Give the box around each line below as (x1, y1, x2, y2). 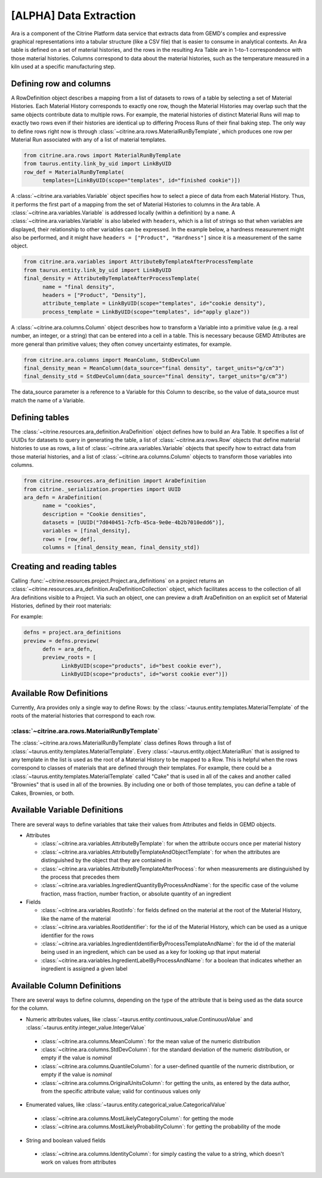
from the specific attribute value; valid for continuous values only (41, 1088, 201, 1095)
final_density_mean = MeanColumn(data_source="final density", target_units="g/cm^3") (23, 364, 285, 371)
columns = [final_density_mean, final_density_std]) (42, 544, 200, 551)
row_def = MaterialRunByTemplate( (23, 169, 125, 175)
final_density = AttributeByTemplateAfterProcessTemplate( (23, 275, 200, 282)
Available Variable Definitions (11, 805, 123, 815)
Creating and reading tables (11, 561, 117, 572)
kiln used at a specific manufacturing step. (11, 63, 116, 70)
